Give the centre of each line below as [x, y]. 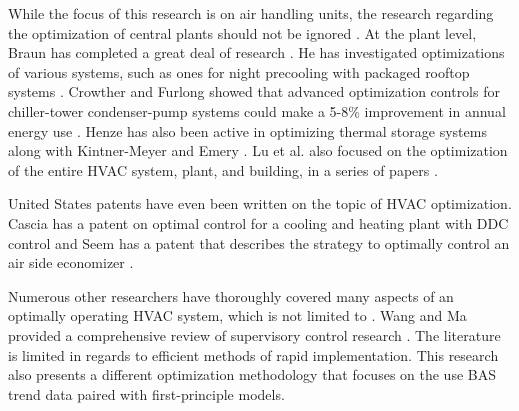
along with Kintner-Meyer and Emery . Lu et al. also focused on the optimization [258, 150]
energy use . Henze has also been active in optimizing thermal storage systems [247, 130]
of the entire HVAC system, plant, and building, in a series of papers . [223, 169]
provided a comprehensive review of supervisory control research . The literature [254, 334]
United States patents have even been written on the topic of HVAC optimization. [260, 203]
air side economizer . [71, 262]
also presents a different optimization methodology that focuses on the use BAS [252, 374]
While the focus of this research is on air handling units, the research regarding [251, 13]
